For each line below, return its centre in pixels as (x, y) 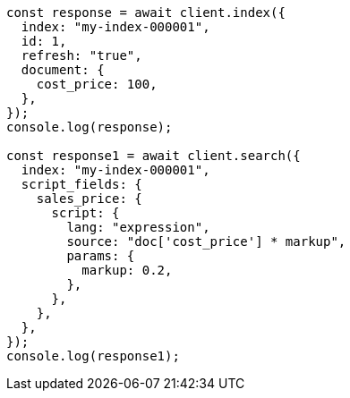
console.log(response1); (93, 356)
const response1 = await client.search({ (154, 156)
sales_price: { (89, 199)
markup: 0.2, (127, 270)
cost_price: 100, (97, 84)
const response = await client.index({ (146, 13)
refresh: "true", (81, 55)
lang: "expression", (138, 227)
